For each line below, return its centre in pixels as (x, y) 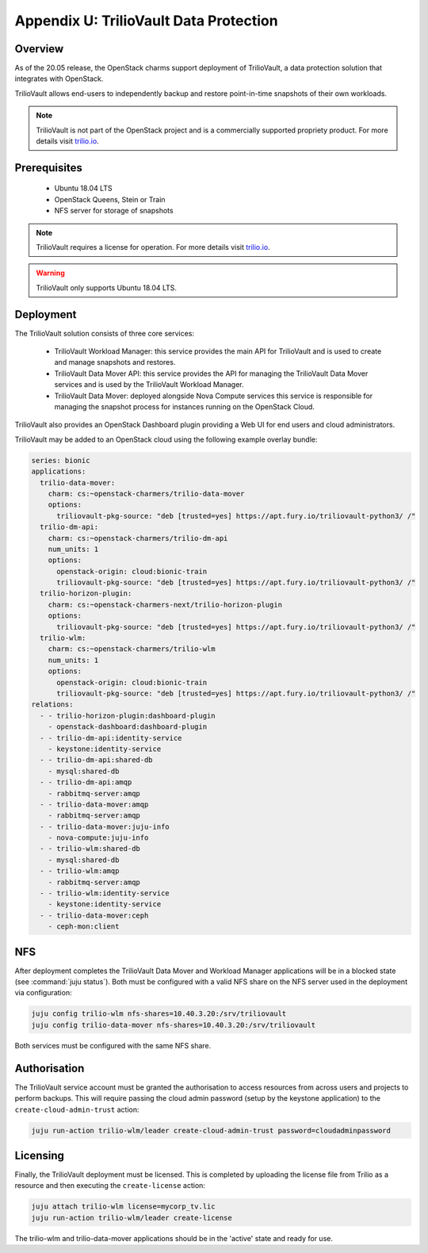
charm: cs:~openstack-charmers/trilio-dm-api (138, 538)
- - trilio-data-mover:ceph (94, 915)
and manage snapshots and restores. (115, 362)
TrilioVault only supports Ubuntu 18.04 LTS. (107, 287)
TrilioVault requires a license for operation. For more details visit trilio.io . (153, 247)
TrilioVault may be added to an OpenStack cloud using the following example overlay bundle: (166, 439)
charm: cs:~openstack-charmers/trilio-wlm (132, 649)
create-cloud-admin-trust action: (77, 1109)
